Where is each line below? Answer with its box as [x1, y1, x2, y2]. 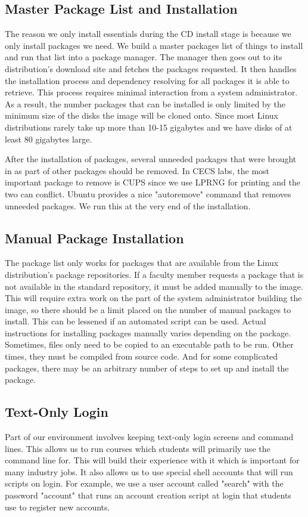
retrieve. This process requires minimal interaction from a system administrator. [5, 86, 298, 98]
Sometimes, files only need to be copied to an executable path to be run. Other [5, 338, 294, 351]
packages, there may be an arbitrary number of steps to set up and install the [5, 361, 289, 374]
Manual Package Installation [5, 228, 184, 247]
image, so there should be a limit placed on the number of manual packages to [5, 303, 291, 315]
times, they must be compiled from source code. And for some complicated [5, 350, 278, 363]
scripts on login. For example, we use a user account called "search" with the [5, 477, 284, 490]
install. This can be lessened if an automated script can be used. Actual [5, 315, 266, 327]
